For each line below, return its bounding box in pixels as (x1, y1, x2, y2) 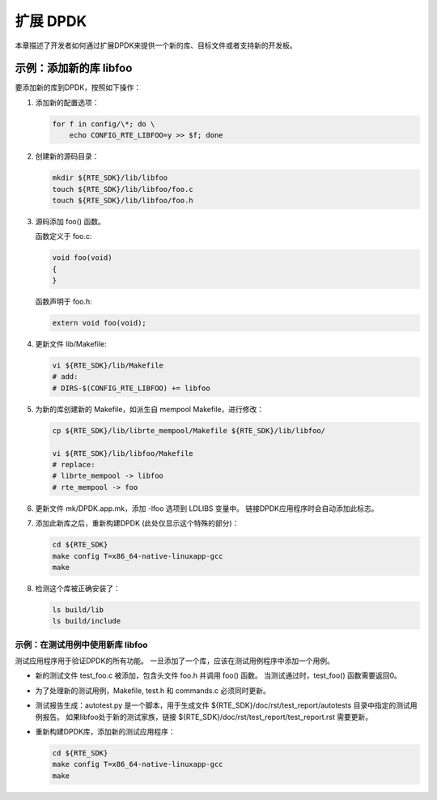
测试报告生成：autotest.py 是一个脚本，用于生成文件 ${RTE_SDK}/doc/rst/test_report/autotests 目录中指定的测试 (35, 700, 410, 710)
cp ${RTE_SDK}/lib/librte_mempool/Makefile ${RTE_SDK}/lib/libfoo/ (52, 426, 326, 435)
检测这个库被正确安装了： (35, 583, 121, 593)
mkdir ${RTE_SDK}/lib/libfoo (52, 173, 168, 182)
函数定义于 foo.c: (35, 232, 92, 241)
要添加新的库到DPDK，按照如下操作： (15, 83, 142, 92)
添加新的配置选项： (35, 97, 100, 107)
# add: (52, 372, 78, 381)
